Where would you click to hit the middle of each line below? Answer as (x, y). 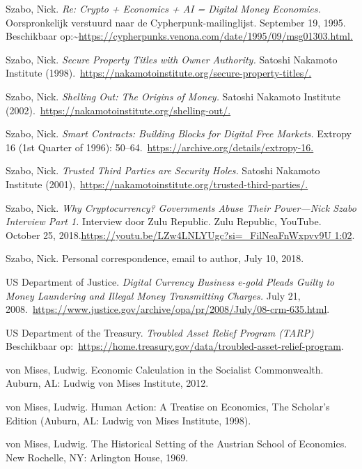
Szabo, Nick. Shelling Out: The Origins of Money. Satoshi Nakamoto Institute (173, 96)
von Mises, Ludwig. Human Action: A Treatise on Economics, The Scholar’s (168, 407)
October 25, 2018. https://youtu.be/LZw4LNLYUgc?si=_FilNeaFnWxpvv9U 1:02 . (180, 234)
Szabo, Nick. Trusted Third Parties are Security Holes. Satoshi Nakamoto (163, 170)
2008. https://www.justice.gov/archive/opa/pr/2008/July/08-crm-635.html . (168, 309)
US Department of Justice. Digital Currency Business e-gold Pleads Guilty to (170, 281)
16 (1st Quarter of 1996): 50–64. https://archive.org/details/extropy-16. (160, 147)
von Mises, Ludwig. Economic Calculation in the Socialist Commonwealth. (165, 369)
